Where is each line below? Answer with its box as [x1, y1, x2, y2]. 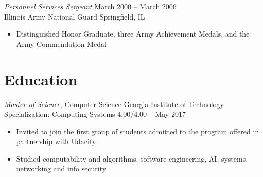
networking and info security [16, 163, 107, 174]
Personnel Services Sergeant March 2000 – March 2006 [4, 1, 177, 11]
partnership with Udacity [16, 136, 96, 147]
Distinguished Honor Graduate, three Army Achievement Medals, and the [16, 28, 250, 39]
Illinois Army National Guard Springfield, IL [4, 11, 145, 22]
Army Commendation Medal [16, 38, 107, 49]
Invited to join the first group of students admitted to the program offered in [16, 126, 259, 136]
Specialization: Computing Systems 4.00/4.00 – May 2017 [4, 109, 186, 119]
